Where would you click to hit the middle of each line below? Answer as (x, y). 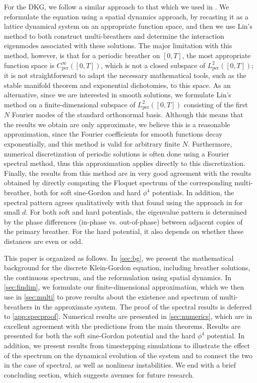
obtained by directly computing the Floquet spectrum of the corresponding (118, 183)
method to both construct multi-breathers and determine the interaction (114, 36)
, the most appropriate (217, 55)
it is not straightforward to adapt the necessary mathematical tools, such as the (125, 75)
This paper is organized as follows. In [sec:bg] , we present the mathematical (119, 258)
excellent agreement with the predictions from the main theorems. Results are (122, 326)
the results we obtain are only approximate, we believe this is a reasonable (117, 124)
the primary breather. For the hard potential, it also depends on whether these (124, 231)
